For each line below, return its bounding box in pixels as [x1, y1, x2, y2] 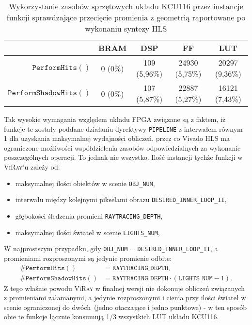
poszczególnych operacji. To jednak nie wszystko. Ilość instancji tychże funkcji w [4, 152, 243, 162]
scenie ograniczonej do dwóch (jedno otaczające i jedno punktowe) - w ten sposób [4, 302, 247, 312]
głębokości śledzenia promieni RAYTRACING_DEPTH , [15, 210, 163, 221]
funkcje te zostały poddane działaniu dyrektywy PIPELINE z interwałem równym [4, 123, 243, 134]
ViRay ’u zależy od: [4, 162, 60, 172]
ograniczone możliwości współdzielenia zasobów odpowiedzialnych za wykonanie [4, 142, 241, 153]
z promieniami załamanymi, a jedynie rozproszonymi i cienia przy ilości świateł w [4, 292, 246, 303]
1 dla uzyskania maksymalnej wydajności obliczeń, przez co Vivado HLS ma [4, 133, 230, 143]
